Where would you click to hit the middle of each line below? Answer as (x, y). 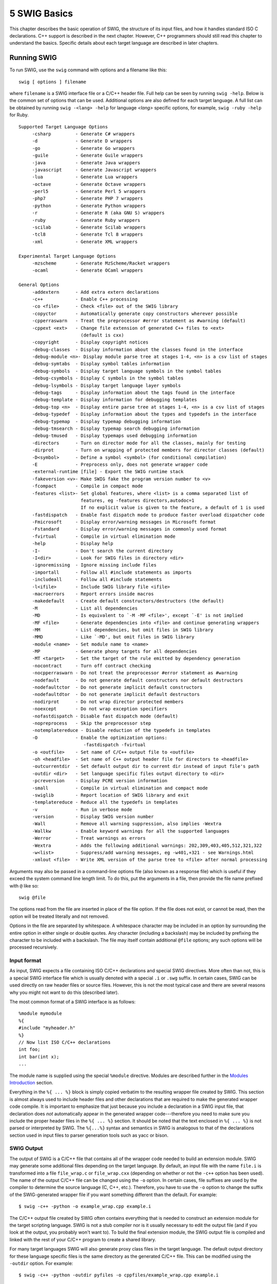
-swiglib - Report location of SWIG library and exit (111, 795)
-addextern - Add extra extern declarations (96, 292)
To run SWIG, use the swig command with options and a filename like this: (88, 70)
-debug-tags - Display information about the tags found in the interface (134, 393)
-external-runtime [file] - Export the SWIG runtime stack (108, 472)
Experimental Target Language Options (67, 256)
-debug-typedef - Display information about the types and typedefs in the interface (144, 414)
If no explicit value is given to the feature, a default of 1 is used (173, 508)
